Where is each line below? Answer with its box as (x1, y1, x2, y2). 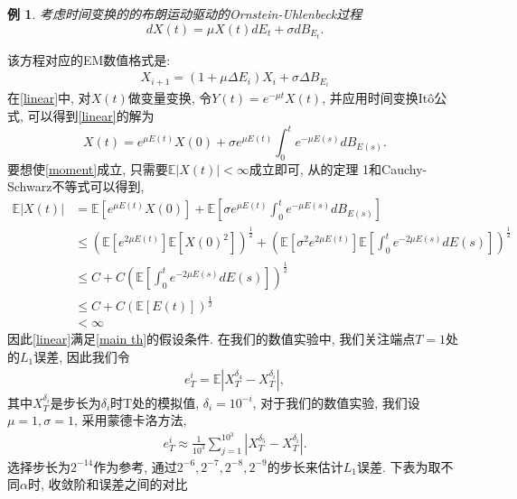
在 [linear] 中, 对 (7, 88, 91, 107)
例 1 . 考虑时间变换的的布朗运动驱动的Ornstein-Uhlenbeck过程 (7, 5, 362, 23)
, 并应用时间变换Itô (322, 88, 435, 107)
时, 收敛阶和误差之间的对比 (27, 475, 188, 494)
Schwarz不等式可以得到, (7, 177, 145, 196)
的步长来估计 (267, 457, 343, 476)
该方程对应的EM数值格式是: (7, 50, 171, 69)
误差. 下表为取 (356, 457, 441, 476)
